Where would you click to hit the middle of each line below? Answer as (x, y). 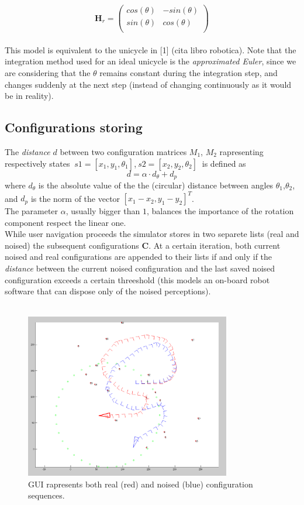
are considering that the (48, 72)
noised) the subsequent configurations (72, 245)
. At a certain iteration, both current (215, 245)
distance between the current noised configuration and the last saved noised (140, 268)
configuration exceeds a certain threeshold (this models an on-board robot (137, 279)
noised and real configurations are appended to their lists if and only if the (139, 257)
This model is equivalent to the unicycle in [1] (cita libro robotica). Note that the (151, 49)
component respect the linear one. (65, 222)
